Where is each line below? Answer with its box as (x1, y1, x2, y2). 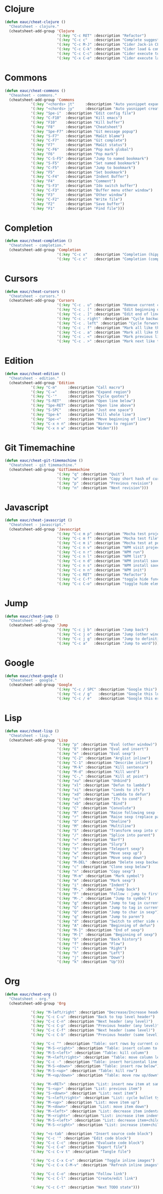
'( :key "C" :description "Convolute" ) (56, 805, 136, 810)
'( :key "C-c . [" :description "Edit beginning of (56, 307, 162, 312)
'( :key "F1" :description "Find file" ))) (30, 206, 125, 211)
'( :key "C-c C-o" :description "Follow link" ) (30, 1171, 127, 1176)
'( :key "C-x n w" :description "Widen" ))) (30, 426, 118, 430)
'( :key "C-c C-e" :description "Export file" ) (30, 1145, 127, 1150)
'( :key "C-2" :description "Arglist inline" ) (56, 756, 151, 761)
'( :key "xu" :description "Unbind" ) (56, 778, 131, 784)
